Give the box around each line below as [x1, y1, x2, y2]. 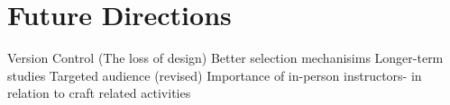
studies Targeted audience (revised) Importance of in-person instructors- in [7, 66, 422, 84]
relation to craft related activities [7, 83, 191, 102]
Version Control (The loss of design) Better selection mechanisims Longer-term [7, 48, 444, 67]
